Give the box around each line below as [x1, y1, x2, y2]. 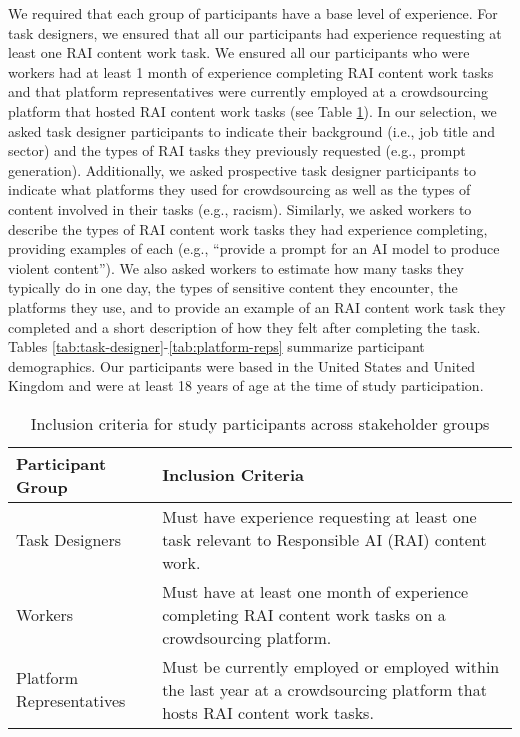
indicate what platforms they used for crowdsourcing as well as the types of [8, 179, 471, 200]
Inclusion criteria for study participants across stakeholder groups [30, 411, 490, 435]
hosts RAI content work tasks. [162, 700, 374, 724]
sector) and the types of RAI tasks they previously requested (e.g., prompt [8, 140, 466, 161]
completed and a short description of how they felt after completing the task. [8, 316, 481, 337]
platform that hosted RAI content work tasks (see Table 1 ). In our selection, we [8, 100, 497, 121]
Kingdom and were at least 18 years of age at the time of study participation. [8, 375, 484, 396]
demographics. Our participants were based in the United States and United [8, 355, 476, 376]
